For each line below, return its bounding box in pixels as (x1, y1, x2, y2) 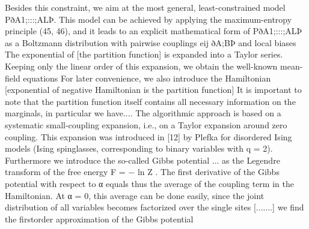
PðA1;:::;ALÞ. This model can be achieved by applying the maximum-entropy (5, 13, 292, 25)
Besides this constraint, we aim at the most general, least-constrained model (5, 1, 286, 13)
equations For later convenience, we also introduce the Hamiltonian (23, 71, 271, 84)
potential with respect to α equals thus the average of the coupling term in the (5, 177, 294, 189)
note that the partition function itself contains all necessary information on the (5, 95, 296, 107)
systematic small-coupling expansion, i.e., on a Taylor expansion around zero (5, 118, 287, 131)
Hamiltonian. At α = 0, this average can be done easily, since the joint (5, 189, 265, 201)
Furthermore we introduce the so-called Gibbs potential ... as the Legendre (5, 153, 280, 166)
